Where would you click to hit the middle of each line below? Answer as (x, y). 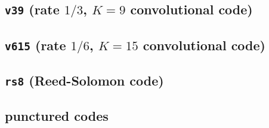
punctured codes (57, 116)
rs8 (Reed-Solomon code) (84, 80)
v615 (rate (35, 45)
